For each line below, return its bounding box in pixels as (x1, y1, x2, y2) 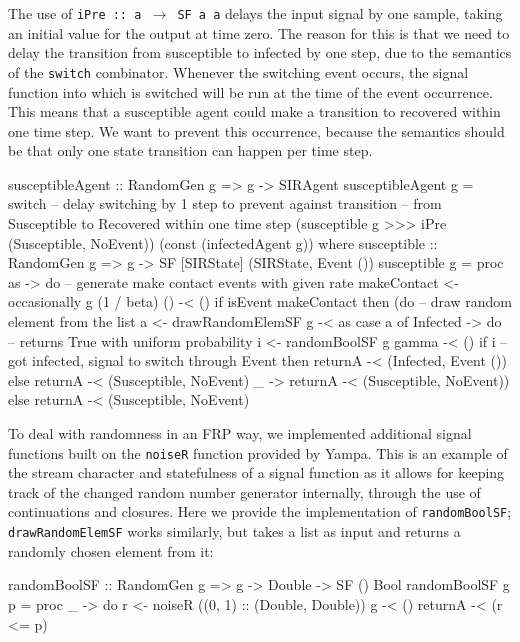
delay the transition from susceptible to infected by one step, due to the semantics (8, 42, 512, 63)
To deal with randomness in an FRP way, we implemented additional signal (8, 423, 472, 443)
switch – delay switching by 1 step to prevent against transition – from (8, 193, 442, 214)
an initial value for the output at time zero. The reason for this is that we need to (8, 22, 510, 43)
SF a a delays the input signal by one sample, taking (177, 3, 503, 23)
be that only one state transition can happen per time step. (8, 140, 373, 161)
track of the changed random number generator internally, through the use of (8, 481, 481, 502)
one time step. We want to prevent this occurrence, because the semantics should (8, 120, 505, 141)
